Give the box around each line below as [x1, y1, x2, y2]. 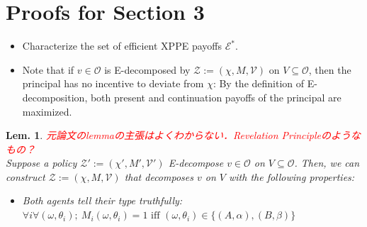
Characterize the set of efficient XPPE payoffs [22, 38, 222, 53]
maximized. [22, 104, 72, 118]
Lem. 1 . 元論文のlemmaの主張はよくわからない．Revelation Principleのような [6, 128, 361, 143]
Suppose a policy [6, 155, 77, 170]
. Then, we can [294, 155, 360, 170]
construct [6, 169, 45, 184]
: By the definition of [213, 76, 305, 91]
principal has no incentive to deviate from [22, 76, 204, 91]
